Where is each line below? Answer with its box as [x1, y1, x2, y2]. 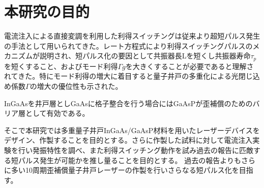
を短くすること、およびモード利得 [4, 60, 118, 71]
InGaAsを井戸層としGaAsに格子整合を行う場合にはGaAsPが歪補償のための [4, 98, 253, 108]
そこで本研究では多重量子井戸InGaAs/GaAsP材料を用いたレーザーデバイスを [4, 124, 260, 135]
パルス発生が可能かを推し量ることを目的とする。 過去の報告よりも [18, 154, 241, 165]
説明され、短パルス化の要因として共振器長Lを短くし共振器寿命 [39, 50, 251, 61]
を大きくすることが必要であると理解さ [125, 60, 254, 71]
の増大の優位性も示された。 [30, 80, 123, 91]
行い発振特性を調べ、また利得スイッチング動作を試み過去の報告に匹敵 [18, 144, 253, 155]
